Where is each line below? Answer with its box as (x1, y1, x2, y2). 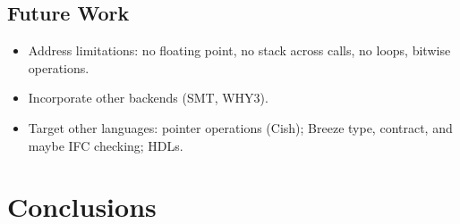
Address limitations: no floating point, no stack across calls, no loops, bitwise (28, 41, 451, 60)
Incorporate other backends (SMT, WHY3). (28, 88, 268, 107)
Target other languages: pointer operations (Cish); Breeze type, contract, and (28, 118, 453, 137)
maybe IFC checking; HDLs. (28, 136, 183, 154)
